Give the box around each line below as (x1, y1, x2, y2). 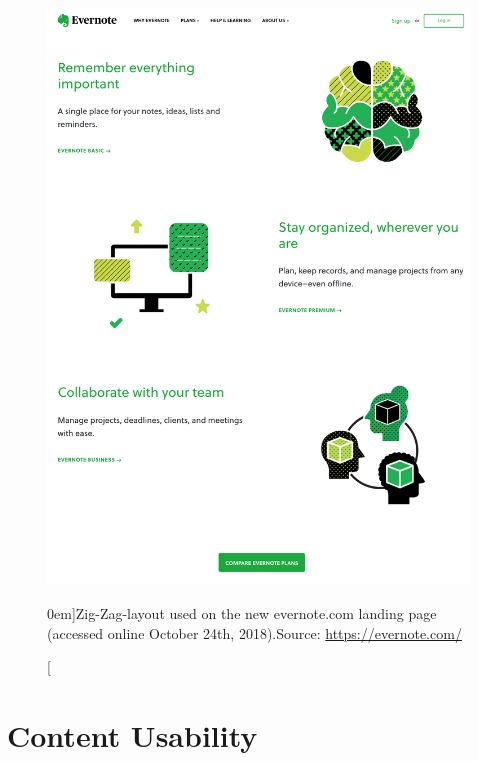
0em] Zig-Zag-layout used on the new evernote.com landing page (47, 602, 437, 623)
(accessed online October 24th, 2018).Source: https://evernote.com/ (47, 622, 462, 643)
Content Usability (7, 714, 258, 755)
